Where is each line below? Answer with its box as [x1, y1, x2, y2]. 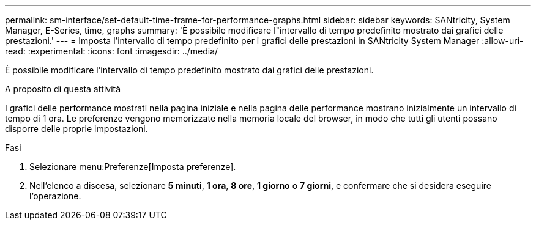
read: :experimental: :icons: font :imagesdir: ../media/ [5, 46, 218, 56]
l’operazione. [29, 191, 81, 201]
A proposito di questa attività [5, 84, 121, 94]
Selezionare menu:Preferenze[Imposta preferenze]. [29, 161, 236, 172]
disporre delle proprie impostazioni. [5, 124, 148, 134]
